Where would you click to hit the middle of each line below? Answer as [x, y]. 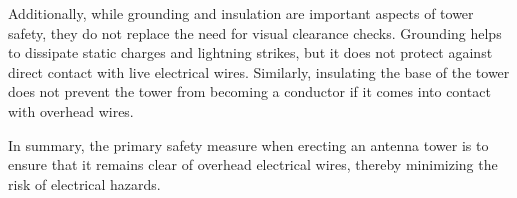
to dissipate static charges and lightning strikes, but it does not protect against [250, 52]
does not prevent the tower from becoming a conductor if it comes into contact [249, 91]
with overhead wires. [71, 110]
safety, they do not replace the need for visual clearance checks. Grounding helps [255, 32]
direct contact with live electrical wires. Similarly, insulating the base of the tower [259, 71]
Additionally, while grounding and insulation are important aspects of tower [241, 13]
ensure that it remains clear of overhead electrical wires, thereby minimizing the [253, 164]
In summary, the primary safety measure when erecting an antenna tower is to [248, 144]
